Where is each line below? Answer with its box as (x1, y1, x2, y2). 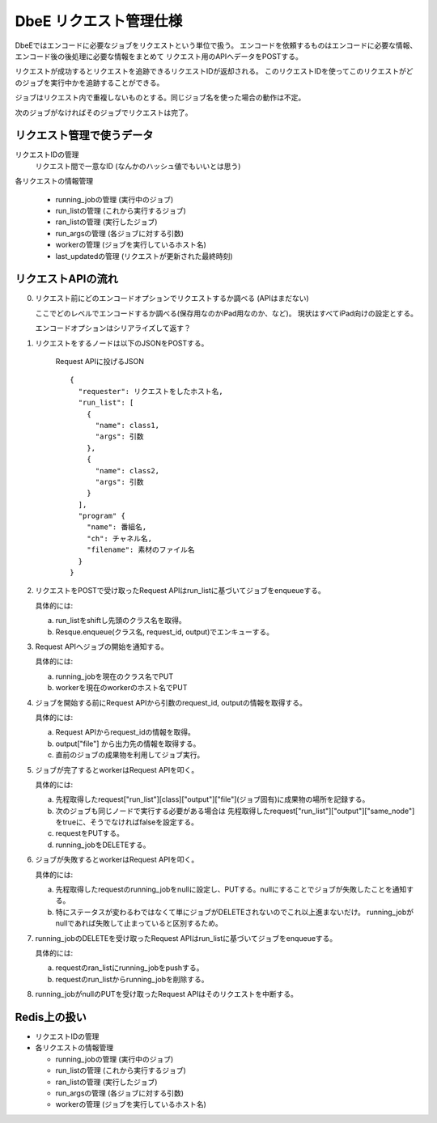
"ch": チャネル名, (86, 534, 153, 543)
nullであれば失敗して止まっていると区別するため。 (55, 918, 223, 928)
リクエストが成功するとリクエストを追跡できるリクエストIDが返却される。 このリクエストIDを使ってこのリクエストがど (15, 66, 414, 76)
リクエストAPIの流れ (15, 272, 119, 286)
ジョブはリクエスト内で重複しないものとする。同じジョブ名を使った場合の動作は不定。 (15, 93, 306, 103)
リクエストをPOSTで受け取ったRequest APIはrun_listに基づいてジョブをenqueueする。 (35, 586, 325, 595)
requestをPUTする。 (55, 828, 125, 838)
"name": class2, (95, 466, 160, 475)
